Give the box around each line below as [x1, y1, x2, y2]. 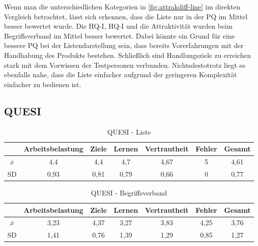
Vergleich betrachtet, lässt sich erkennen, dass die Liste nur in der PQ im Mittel [4, 11, 248, 21]
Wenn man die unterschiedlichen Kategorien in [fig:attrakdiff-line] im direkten [4, 1, 241, 11]
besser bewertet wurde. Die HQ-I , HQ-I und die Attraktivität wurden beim [4, 21, 233, 31]
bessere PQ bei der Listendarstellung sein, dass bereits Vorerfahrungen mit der [4, 40, 244, 50]
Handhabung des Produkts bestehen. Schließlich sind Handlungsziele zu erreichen [4, 49, 251, 60]
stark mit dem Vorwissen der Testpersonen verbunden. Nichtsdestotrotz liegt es [4, 59, 246, 70]
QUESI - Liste [107, 126, 151, 137]
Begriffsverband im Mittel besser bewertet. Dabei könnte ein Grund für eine [4, 30, 235, 41]
